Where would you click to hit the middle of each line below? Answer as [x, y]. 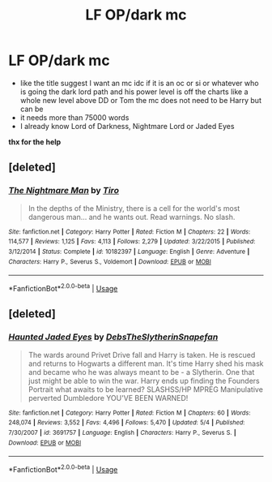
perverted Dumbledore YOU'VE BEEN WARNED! [108, 398]
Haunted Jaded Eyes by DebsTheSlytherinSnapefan [113, 337]
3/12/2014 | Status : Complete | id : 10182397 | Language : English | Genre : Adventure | [129, 252]
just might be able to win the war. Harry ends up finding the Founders [144, 381]
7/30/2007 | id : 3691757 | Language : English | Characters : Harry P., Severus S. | [122, 433]
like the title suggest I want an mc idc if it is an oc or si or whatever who [139, 83]
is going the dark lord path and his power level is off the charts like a [134, 92]
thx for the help [35, 142]
